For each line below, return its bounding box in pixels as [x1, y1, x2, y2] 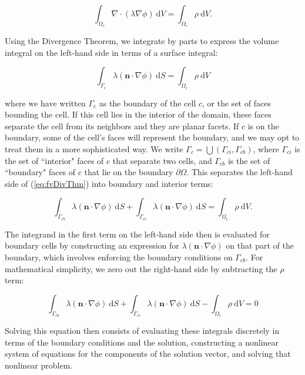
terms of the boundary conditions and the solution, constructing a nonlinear [5, 336, 279, 348]
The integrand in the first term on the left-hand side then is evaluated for [5, 227, 270, 240]
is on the [247, 119, 279, 132]
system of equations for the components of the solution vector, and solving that [5, 347, 291, 360]
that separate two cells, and [112, 154, 212, 166]
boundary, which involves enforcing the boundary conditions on [5, 250, 233, 263]
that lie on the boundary [84, 166, 173, 178]
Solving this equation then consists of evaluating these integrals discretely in [5, 324, 280, 337]
